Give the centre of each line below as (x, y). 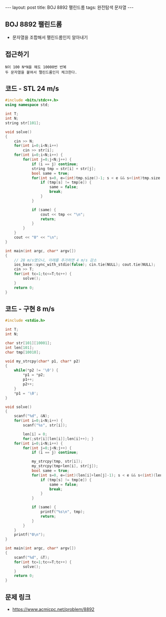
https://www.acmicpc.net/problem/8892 (53, 609)
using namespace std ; (27, 105)
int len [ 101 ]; (20, 348)
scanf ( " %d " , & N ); (32, 416)
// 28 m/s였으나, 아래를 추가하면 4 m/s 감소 (55, 260)
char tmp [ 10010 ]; (23, 352)
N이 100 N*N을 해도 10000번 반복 (36, 67)
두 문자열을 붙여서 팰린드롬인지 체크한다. (41, 72)
